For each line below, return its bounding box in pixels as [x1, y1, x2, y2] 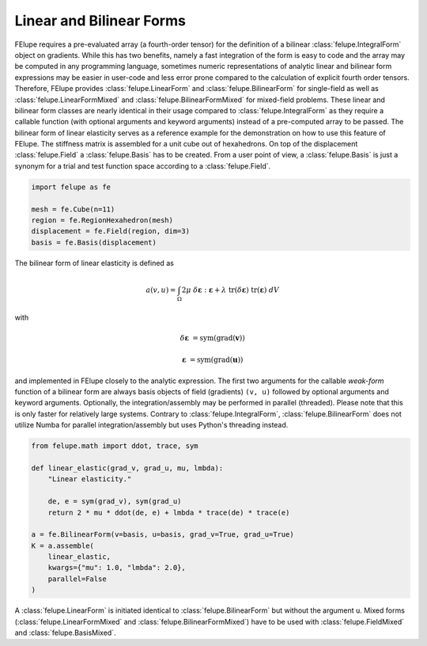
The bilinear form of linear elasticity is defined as [14, 258, 174, 268]
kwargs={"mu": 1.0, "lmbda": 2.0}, [47, 563, 186, 572]
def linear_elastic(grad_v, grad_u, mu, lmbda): [31, 463, 224, 473]
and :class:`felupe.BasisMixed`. [14, 628, 116, 637]
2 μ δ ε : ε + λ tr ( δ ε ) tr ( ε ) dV [181, 285, 280, 294]
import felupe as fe [31, 182, 111, 192]
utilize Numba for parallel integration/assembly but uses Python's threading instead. [14, 420, 289, 430]
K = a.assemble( [31, 541, 95, 550]
